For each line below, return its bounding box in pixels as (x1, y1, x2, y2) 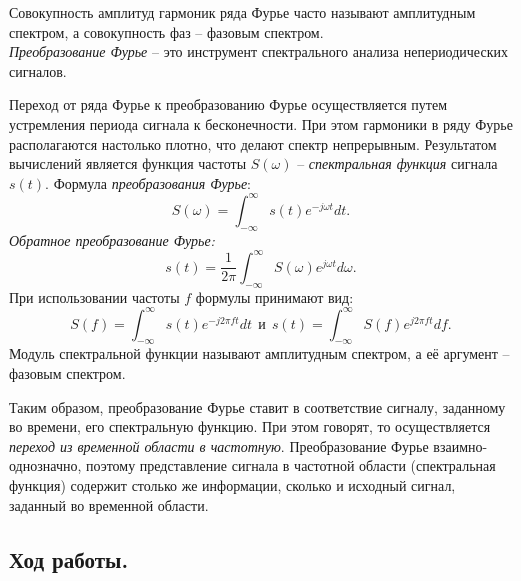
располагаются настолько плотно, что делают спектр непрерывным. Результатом (9, 133, 497, 154)
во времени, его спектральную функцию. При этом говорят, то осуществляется (9, 416, 491, 437)
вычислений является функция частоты (9, 153, 247, 174)
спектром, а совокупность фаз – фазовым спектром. (9, 21, 324, 42)
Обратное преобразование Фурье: (9, 229, 215, 250)
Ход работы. (9, 543, 129, 574)
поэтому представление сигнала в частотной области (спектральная (85, 455, 496, 476)
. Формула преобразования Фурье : (45, 172, 252, 193)
